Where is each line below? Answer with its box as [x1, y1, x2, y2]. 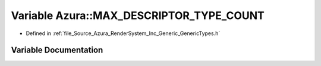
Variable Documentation [11, 45, 103, 55]
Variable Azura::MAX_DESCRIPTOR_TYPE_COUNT [11, 9, 265, 22]
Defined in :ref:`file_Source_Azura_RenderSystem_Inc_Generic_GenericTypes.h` [26, 30, 221, 37]
